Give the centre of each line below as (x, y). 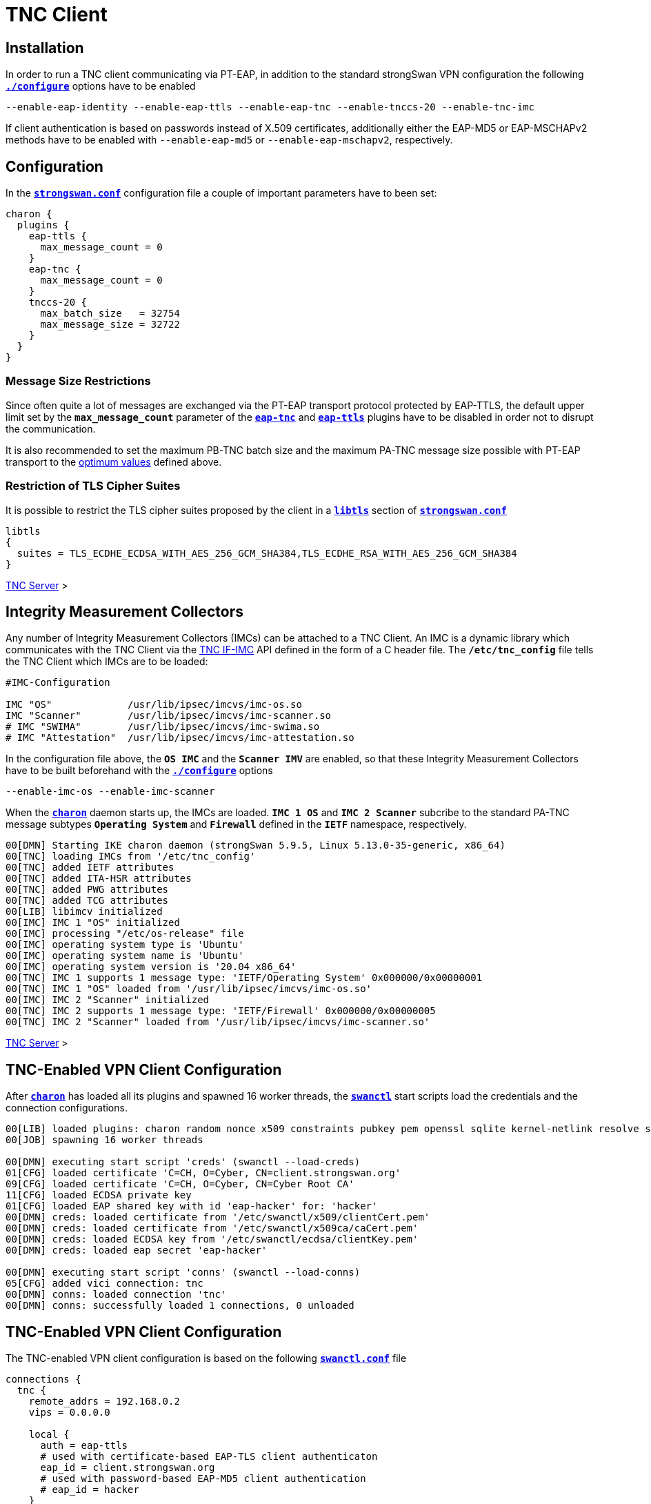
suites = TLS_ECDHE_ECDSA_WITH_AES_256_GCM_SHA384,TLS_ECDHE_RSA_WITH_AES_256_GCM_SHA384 (267, 553)
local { (49, 1435)
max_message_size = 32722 (110, 325)
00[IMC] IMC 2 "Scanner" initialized (108, 1000)
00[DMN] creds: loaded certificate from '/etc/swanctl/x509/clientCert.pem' (218, 1217)
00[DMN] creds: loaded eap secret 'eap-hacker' (137, 1250)
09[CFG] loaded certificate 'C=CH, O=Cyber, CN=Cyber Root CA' (180, 1184)
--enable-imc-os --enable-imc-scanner (110, 792)
